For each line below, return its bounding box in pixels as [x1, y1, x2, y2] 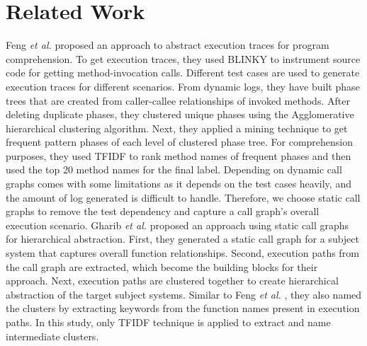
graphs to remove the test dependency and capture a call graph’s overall [6, 204, 320, 219]
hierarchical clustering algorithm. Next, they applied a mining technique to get [6, 120, 348, 135]
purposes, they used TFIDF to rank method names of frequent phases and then [6, 148, 351, 163]
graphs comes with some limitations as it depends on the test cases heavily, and [6, 176, 351, 191]
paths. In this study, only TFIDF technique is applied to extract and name [6, 315, 331, 329]
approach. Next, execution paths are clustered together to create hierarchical [6, 273, 339, 288]
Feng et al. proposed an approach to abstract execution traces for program [6, 38, 329, 52]
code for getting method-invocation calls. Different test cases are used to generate [6, 65, 360, 80]
